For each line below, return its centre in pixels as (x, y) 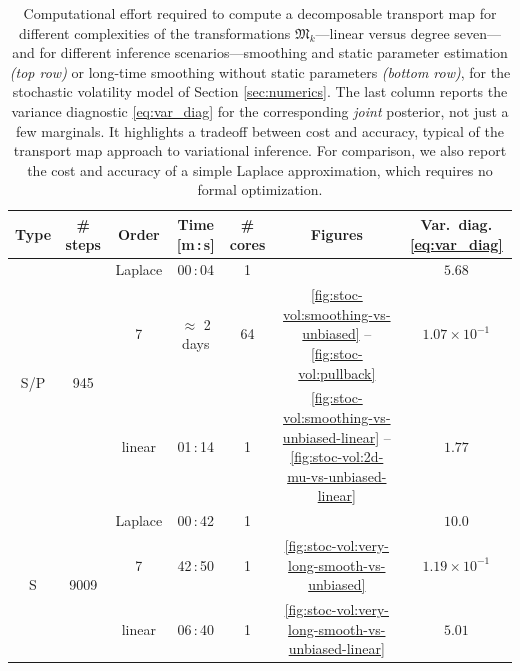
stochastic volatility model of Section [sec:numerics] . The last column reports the (260, 91)
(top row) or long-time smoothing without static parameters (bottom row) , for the (260, 71)
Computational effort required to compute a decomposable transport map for (260, 13)
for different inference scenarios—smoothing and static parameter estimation (273, 52)
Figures (336, 233)
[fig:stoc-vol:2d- (337, 456)
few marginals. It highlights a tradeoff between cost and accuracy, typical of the (260, 130)
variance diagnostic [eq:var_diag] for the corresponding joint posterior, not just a (260, 110)
